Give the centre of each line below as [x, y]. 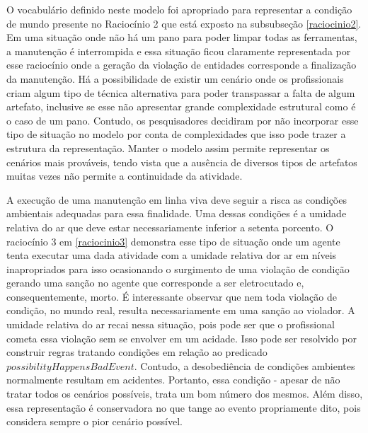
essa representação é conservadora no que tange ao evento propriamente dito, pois [184, 407]
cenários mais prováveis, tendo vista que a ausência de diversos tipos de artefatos [182, 162]
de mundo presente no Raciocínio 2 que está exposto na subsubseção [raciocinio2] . [184, 23]
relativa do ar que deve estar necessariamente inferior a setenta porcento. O [170, 227]
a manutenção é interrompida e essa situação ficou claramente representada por [179, 51]
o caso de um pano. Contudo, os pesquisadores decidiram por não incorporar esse [183, 120]
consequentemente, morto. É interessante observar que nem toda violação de [172, 296]
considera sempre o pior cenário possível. [94, 421]
